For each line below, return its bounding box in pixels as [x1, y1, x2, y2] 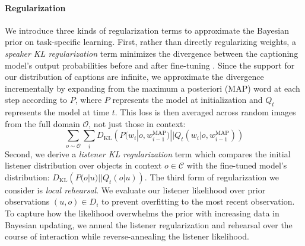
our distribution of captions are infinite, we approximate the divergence [5, 70, 264, 83]
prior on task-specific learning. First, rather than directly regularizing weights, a [5, 35, 296, 48]
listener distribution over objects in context [5, 159, 162, 171]
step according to [5, 93, 68, 106]
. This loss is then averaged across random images [115, 106, 296, 118]
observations [5, 195, 50, 208]
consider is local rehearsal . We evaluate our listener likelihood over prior [5, 183, 266, 196]
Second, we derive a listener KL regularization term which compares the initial [5, 147, 291, 160]
